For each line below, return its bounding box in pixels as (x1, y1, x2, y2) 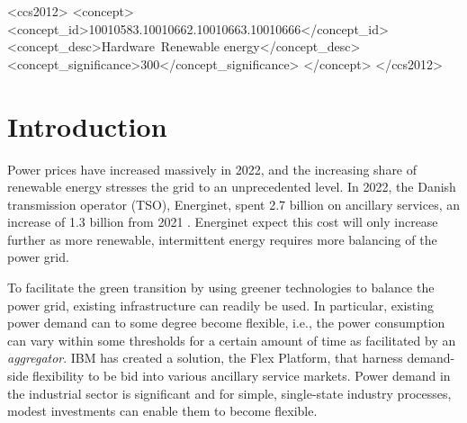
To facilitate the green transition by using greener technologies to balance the (7, 278, 435, 297)
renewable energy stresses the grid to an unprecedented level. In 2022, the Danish (7, 177, 456, 196)
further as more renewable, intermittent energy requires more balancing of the (7, 229, 437, 248)
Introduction (7, 107, 167, 144)
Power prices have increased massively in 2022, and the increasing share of (7, 159, 418, 178)
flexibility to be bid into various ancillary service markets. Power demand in (32, 366, 451, 385)
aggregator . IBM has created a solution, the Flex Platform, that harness (7, 348, 403, 367)
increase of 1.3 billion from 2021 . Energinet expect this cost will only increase (7, 212, 438, 231)
